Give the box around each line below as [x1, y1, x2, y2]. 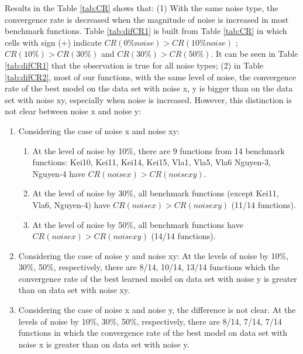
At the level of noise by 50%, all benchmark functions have [32, 218, 243, 230]
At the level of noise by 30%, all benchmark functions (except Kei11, [32, 187, 279, 199]
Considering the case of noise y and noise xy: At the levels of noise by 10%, [18, 249, 289, 261]
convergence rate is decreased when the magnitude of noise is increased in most [5, 13, 289, 25]
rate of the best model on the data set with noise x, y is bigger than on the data [5, 82, 293, 94]
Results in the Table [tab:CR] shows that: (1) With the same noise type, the [5, 2, 278, 13]
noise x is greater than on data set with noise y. [18, 338, 190, 350]
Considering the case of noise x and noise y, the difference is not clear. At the [18, 304, 296, 316]
